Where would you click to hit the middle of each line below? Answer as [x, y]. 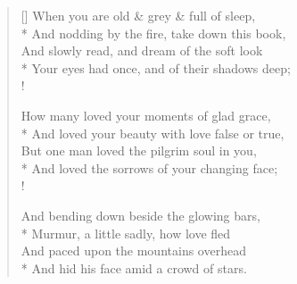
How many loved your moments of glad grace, [146, 115]
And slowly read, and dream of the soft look [142, 50]
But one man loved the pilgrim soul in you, [139, 150]
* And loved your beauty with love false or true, [153, 133]
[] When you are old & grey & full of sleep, [138, 15]
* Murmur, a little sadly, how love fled [126, 233]
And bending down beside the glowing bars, [140, 215]
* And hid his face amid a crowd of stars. [134, 267]
